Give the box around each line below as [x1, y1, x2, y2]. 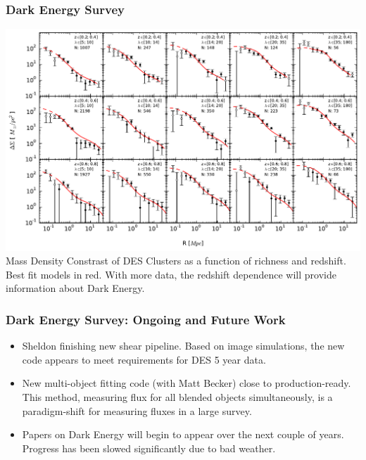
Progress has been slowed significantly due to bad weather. [22, 440, 276, 455]
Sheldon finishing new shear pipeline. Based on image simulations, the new [22, 338, 345, 353]
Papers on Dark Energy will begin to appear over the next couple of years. [22, 427, 344, 442]
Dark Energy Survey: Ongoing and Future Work [6, 311, 286, 328]
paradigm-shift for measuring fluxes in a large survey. [22, 403, 252, 418]
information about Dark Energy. [6, 281, 145, 295]
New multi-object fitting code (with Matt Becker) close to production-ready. [22, 376, 351, 390]
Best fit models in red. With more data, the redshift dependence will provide [6, 267, 336, 281]
